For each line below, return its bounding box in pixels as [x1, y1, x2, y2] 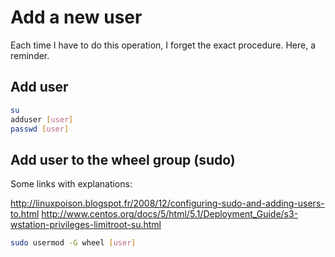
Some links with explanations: [10, 178, 133, 190]
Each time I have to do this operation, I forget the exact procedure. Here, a [10, 39, 317, 51]
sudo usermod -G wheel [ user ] [10, 238, 137, 248]
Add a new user [10, 6, 143, 29]
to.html [10, 208, 40, 220]
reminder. [10, 49, 50, 61]
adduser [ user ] [10, 114, 74, 125]
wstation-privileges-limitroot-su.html [10, 219, 162, 231]
